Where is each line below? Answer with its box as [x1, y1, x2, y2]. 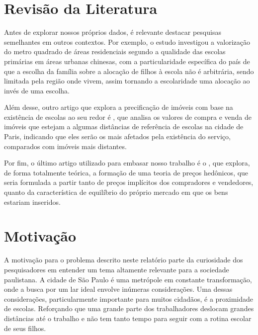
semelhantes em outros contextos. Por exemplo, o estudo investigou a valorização [4, 36, 250, 47]
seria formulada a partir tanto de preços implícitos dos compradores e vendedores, [4, 177, 254, 187]
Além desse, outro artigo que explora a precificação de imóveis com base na [4, 102, 233, 112]
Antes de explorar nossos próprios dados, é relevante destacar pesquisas [4, 27, 221, 37]
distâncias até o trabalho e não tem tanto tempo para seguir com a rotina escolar [4, 313, 252, 323]
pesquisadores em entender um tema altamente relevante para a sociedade [4, 264, 229, 274]
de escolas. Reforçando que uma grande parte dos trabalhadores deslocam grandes [4, 303, 254, 314]
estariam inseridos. [4, 196, 61, 207]
